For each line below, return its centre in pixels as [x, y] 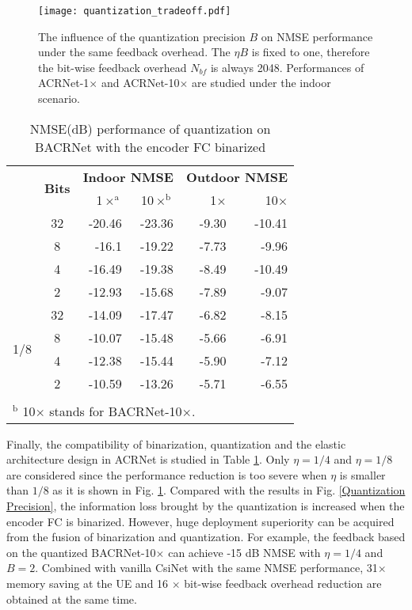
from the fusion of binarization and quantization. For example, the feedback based [206, 537]
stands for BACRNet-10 [116, 411]
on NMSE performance [317, 36]
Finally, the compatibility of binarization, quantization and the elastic [176, 443]
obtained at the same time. [72, 599]
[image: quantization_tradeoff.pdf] [135, 11]
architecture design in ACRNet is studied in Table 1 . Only [148, 459]
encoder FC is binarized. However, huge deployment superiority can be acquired [200, 521]
